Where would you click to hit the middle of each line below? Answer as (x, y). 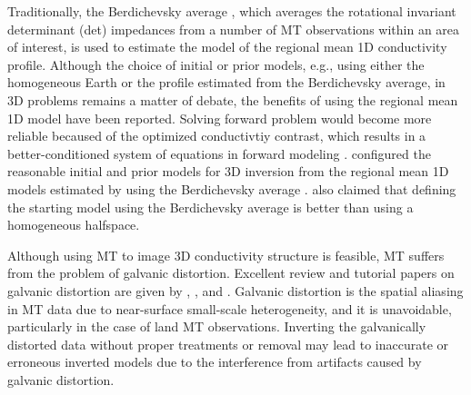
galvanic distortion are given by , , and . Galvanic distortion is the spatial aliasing (235, 290)
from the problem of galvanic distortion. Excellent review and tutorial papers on (231, 273)
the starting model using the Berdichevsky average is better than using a (210, 207)
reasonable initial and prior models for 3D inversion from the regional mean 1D (228, 171)
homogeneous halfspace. (74, 225)
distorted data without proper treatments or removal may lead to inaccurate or (228, 344)
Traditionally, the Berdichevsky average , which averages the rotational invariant (232, 11)
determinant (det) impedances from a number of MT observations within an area (234, 29)
